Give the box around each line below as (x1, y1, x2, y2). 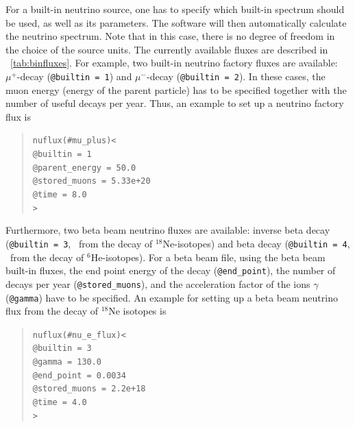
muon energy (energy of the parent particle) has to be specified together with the (5, 82, 347, 97)
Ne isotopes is (108, 304, 167, 318)
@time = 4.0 (32, 398, 87, 408)
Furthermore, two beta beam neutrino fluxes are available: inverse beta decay (5, 223, 330, 237)
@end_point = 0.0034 (32, 370, 126, 380)
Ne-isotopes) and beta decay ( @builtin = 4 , (162, 236, 350, 250)
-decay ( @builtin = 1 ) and (16, 69, 132, 83)
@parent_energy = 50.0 (32, 162, 136, 173)
